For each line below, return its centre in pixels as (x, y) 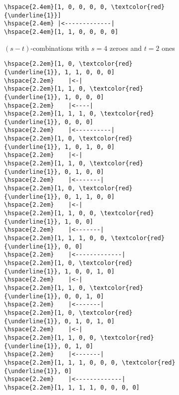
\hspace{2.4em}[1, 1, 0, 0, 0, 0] (61, 32)
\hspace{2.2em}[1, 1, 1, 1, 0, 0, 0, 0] (72, 387)
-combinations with (60, 48)
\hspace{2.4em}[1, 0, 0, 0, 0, (56, 7)
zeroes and (126, 48)
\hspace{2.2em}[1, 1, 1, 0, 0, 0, (61, 362)
